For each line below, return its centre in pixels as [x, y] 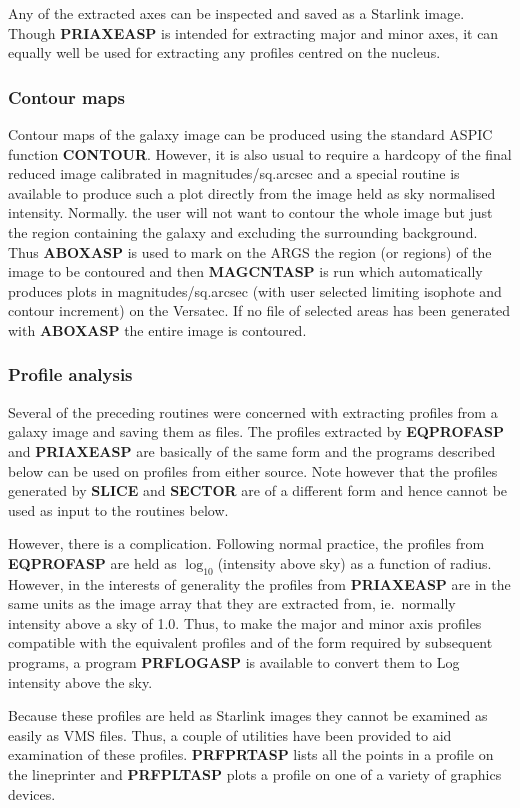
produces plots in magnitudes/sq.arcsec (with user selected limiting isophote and [255, 290]
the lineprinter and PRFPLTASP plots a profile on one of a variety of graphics [255, 774]
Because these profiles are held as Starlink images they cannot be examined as [248, 715]
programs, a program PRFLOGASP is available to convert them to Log [234, 662]
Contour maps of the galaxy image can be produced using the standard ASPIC [250, 134]
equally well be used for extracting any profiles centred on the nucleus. [224, 52]
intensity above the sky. [80, 681]
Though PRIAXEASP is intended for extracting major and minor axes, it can [253, 32]
